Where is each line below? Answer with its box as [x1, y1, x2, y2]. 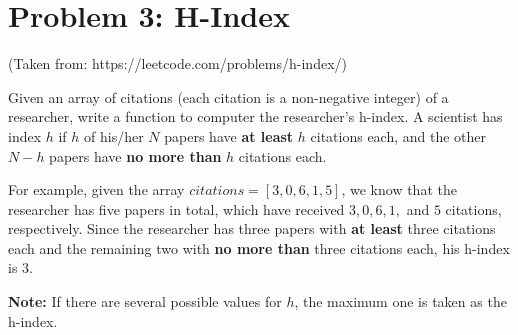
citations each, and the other [310, 125, 487, 146]
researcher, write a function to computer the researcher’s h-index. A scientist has [8, 106, 503, 127]
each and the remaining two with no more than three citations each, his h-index [8, 237, 510, 258]
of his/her [84, 125, 144, 146]
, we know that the [341, 179, 457, 200]
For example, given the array [8, 179, 185, 200]
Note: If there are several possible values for [8, 291, 282, 312]
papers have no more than [49, 145, 222, 166]
